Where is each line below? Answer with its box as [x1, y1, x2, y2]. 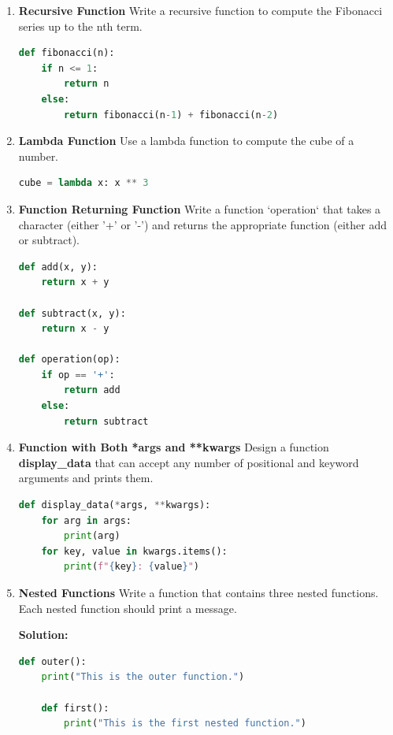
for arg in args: [41, 514, 132, 526]
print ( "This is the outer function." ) [41, 671, 245, 683]
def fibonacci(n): [18, 47, 115, 59]
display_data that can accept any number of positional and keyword [18, 454, 359, 470]
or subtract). [18, 232, 80, 248]
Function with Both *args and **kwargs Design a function [18, 439, 329, 455]
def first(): [41, 702, 109, 714]
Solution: [18, 626, 69, 643]
